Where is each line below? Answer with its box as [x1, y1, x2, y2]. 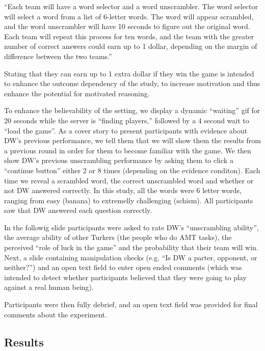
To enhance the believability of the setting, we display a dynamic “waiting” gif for [4, 105, 260, 116]
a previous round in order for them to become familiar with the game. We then [4, 145, 251, 155]
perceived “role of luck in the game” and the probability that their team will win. [4, 242, 258, 253]
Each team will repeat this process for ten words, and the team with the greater [4, 31, 254, 41]
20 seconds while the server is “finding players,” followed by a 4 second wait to [4, 115, 249, 125]
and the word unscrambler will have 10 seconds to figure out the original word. [4, 21, 250, 32]
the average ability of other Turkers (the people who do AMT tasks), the [4, 232, 232, 242]
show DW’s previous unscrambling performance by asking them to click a [4, 155, 233, 166]
